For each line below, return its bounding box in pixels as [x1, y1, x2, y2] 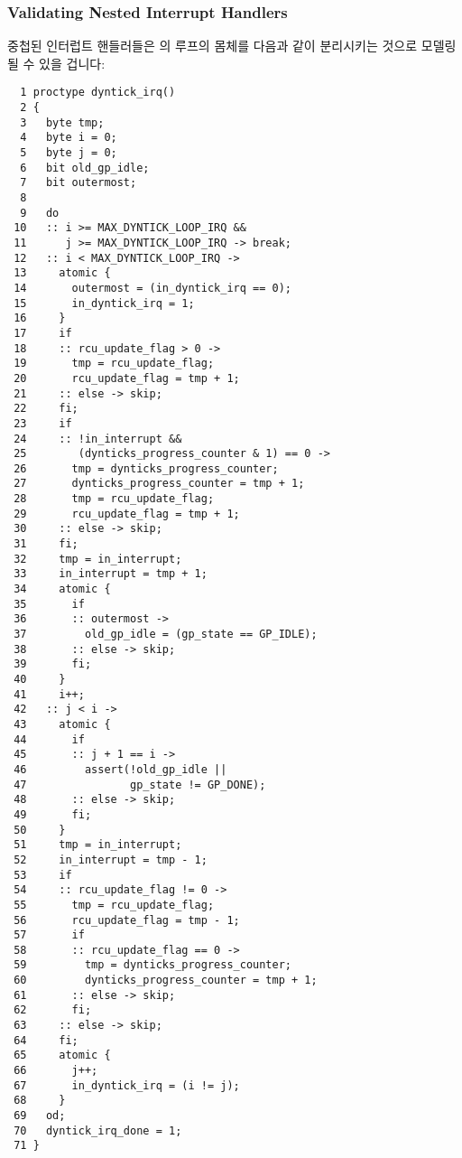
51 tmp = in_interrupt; [14, 838, 182, 852]
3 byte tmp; [20, 116, 105, 129]
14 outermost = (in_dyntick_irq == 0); [14, 281, 291, 294]
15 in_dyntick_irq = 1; [14, 296, 195, 310]
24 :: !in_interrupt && [14, 432, 182, 445]
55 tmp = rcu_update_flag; [14, 898, 215, 911]
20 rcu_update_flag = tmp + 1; [14, 371, 240, 385]
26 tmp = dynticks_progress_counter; [14, 462, 279, 475]
